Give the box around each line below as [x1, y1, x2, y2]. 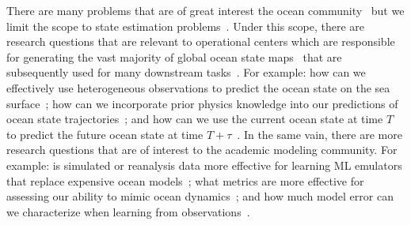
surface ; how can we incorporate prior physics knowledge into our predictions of [6, 95, 398, 111]
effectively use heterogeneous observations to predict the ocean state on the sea [6, 79, 390, 96]
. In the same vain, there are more [237, 126, 402, 142]
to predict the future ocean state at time [6, 126, 204, 142]
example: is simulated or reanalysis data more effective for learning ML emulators [6, 156, 402, 173]
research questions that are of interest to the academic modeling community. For [6, 141, 398, 158]
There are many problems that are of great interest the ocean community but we [6, 2, 405, 18]
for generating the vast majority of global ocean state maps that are [6, 48, 342, 65]
